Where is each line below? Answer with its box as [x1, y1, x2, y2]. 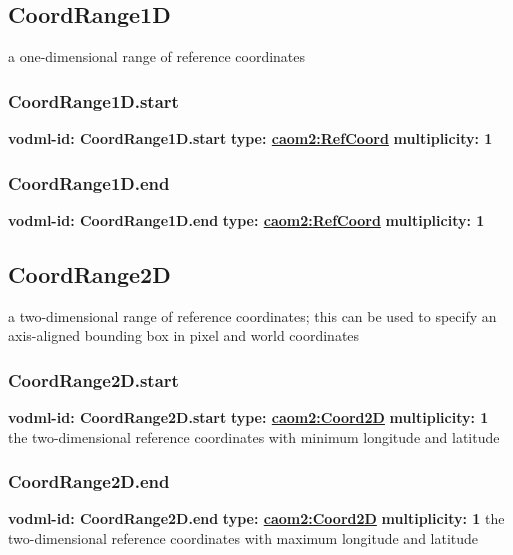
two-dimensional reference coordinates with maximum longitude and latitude [8, 528, 479, 549]
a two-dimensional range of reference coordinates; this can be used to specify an [8, 305, 497, 326]
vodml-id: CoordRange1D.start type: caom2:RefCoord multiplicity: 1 [8, 128, 493, 149]
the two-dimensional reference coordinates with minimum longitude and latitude [8, 426, 500, 447]
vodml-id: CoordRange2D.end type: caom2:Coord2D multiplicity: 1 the [8, 508, 505, 529]
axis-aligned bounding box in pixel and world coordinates [8, 325, 360, 346]
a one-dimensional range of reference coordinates [8, 46, 306, 67]
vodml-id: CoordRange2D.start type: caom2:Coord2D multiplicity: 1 [8, 407, 489, 428]
